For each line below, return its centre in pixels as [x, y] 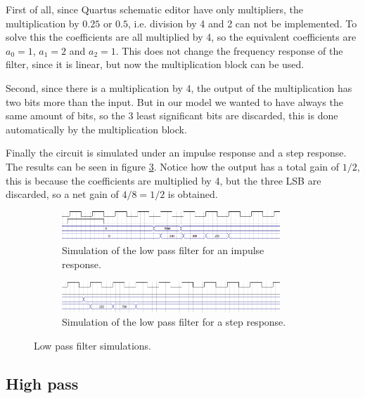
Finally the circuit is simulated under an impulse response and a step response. [176, 153]
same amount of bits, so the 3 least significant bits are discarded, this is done [172, 115]
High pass [42, 383]
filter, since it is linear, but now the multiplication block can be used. [155, 64]
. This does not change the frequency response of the [229, 50]
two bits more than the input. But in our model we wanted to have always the [174, 101]
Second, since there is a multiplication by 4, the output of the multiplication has [179, 87]
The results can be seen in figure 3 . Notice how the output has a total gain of [173, 166]
